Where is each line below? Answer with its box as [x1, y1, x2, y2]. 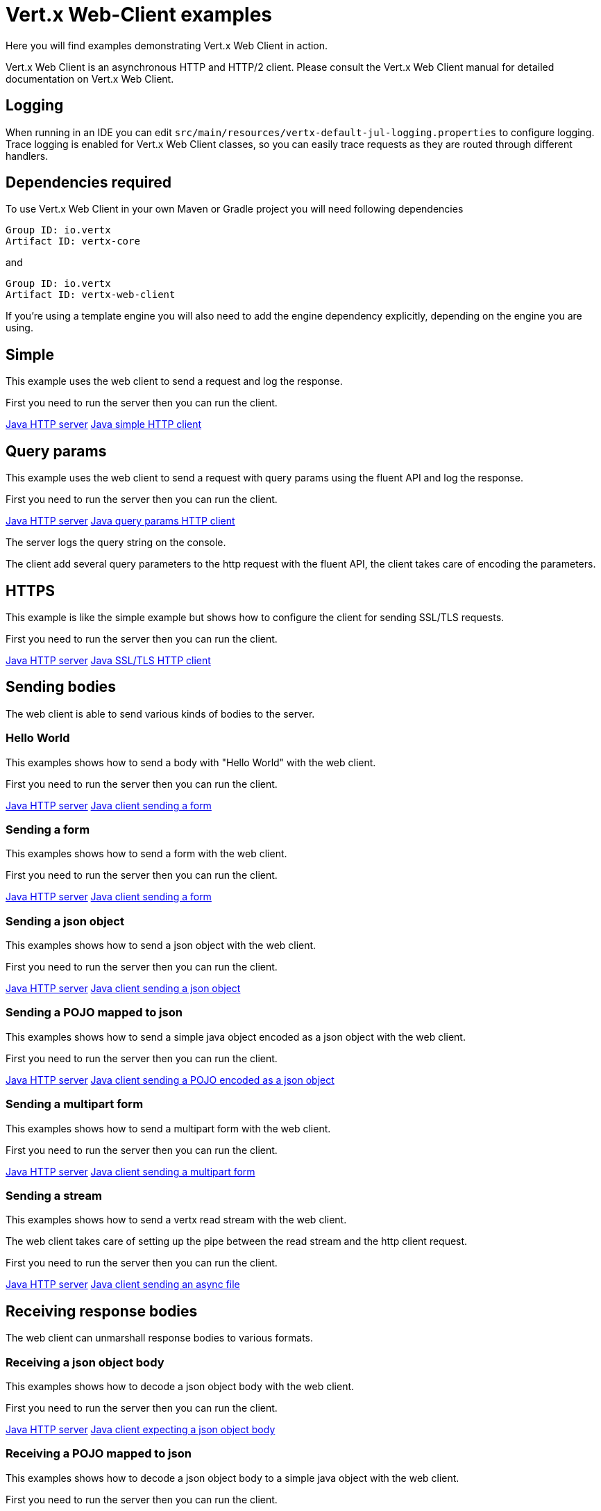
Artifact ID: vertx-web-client [6, 289, 176, 301]
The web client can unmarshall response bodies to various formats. [6, 1332, 314, 1344]
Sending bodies [6, 678, 116, 696]
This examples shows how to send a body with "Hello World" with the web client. [6, 756, 376, 768]
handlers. [6, 149, 49, 162]
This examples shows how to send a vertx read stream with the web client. [6, 1214, 347, 1226]
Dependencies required [6, 174, 171, 192]
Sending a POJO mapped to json [6, 1005, 183, 1020]
